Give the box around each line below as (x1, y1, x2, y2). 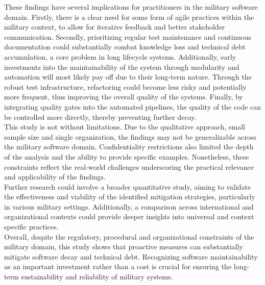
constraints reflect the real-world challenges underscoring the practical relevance (4, 161, 254, 172)
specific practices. (4, 221, 59, 232)
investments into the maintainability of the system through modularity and (4, 61, 239, 72)
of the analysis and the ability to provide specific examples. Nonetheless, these (4, 151, 249, 162)
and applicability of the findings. (4, 171, 106, 182)
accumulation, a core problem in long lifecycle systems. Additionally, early (4, 51, 236, 62)
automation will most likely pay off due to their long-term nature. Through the (4, 71, 252, 82)
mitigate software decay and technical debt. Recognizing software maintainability (4, 251, 258, 262)
